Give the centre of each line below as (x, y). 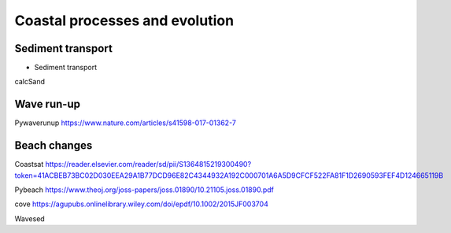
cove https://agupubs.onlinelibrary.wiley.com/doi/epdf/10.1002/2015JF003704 (142, 204)
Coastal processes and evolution (124, 20)
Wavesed (30, 218)
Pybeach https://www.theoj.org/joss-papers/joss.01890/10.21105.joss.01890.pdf (144, 190)
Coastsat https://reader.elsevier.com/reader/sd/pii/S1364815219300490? (133, 165)
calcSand (30, 82)
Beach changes (54, 146)
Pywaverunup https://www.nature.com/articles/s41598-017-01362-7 (125, 123)
